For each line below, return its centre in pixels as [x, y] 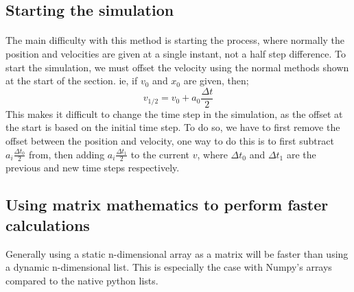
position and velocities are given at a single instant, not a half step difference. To [176, 53]
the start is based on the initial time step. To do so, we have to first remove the [173, 127]
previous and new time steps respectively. [93, 168]
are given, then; [216, 81]
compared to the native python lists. [82, 280]
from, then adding [67, 154]
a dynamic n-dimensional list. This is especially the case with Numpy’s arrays [169, 267]
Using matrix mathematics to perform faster [167, 205]
